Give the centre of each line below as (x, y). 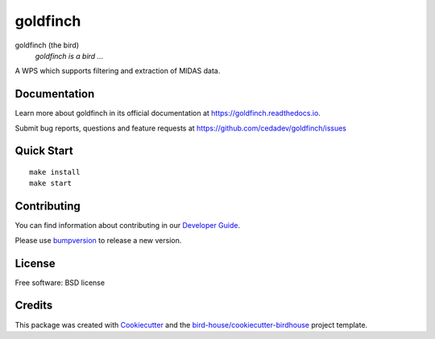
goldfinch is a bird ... (69, 56)
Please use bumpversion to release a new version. (98, 240)
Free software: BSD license (60, 283)
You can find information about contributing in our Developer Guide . (128, 225)
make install (55, 172)
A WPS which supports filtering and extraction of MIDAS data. (118, 71)
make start (51, 184)
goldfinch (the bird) (47, 45)
